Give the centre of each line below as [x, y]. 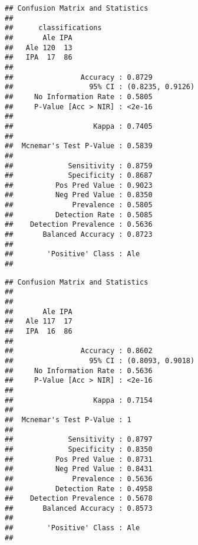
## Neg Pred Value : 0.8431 [79, 469]
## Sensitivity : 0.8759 [79, 166]
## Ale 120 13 [39, 48]
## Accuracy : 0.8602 [79, 351]
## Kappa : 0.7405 [79, 126]
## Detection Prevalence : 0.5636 [79, 225]
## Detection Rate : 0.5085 [79, 215]
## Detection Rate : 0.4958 [79, 489]
